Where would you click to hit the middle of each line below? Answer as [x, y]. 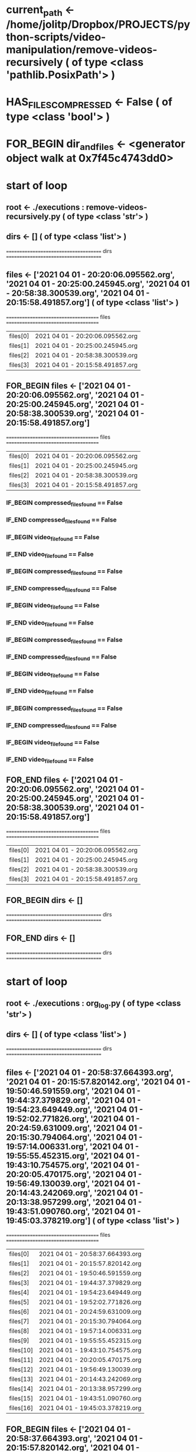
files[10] [21, 1350]
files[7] [19, 1322]
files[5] [19, 1302]
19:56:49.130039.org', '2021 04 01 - [73, 1183]
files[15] [21, 1399]
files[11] [21, 1360]
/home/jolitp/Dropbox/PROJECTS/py [98, 24]
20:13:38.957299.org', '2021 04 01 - [74, 1202]
